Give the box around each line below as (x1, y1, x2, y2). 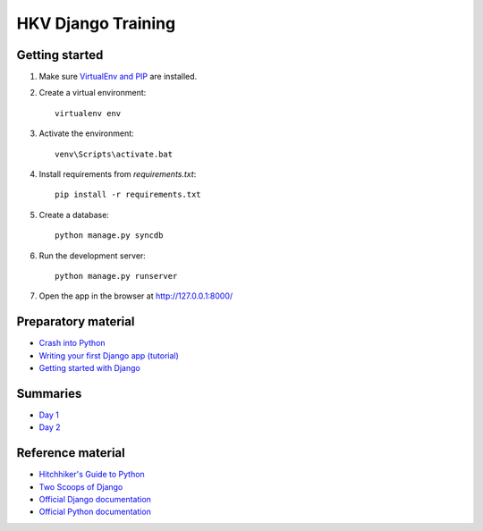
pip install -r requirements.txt (55, 190, 201, 200)
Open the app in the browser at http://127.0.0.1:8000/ (38, 291, 233, 301)
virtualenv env (55, 108, 122, 118)
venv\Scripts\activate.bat (55, 148, 174, 159)
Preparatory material (16, 314, 135, 330)
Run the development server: (38, 250, 147, 261)
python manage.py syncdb (55, 231, 164, 240)
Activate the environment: (38, 128, 134, 139)
